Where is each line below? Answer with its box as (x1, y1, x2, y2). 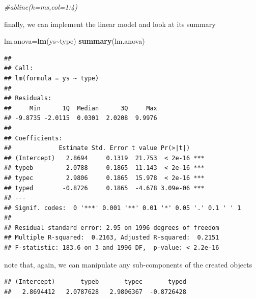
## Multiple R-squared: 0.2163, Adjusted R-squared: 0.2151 (4, 234, 219, 242)
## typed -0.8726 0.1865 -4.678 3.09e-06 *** (4, 184, 205, 192)
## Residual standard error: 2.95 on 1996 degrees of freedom (4, 224, 219, 231)
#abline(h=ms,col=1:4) (4, 2, 77, 12)
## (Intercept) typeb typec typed (4, 278, 186, 286)
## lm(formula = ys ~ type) (4, 74, 99, 82)
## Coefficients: (4, 134, 63, 142)
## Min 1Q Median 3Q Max (4, 104, 157, 112)
